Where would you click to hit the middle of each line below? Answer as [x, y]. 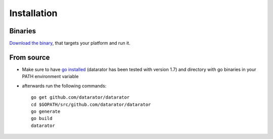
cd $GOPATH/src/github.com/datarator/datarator [91, 104]
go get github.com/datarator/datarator [80, 97]
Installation [33, 13]
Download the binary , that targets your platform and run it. [70, 43]
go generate [46, 111]
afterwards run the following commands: [64, 86]
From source [30, 57]
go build [42, 119]
